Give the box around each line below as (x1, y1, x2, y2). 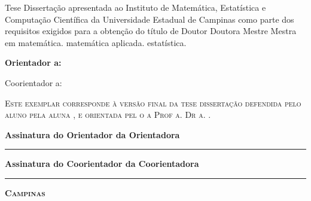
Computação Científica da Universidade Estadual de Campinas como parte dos (5, 13, 294, 25)
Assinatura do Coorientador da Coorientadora (5, 157, 199, 170)
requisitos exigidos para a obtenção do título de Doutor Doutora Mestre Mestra (5, 25, 297, 37)
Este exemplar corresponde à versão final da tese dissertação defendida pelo (5, 96, 301, 109)
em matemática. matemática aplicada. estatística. (5, 36, 187, 48)
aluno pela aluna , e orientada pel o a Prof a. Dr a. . (5, 108, 211, 121)
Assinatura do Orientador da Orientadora (5, 128, 180, 141)
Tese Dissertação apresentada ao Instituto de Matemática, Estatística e (5, 1, 266, 13)
